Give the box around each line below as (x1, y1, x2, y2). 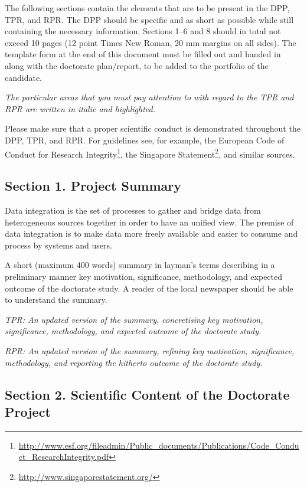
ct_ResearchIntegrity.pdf (18, 450, 109, 463)
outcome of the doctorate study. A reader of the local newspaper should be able (5, 282, 293, 294)
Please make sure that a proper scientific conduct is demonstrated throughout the (5, 122, 301, 135)
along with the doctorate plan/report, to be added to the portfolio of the (5, 59, 269, 71)
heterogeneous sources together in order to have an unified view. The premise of (5, 215, 294, 228)
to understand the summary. (5, 293, 107, 306)
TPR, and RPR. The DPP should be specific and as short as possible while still (5, 13, 294, 25)
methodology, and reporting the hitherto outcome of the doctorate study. (5, 356, 263, 368)
